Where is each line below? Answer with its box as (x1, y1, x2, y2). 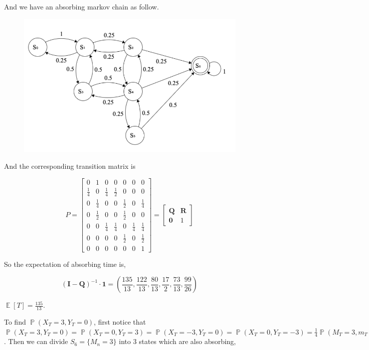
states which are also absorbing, (139, 336, 236, 347)
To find (4, 316, 26, 327)
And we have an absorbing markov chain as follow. (4, 1, 159, 11)
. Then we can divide (4, 336, 68, 347)
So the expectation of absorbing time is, (4, 258, 126, 269)
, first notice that (94, 316, 146, 327)
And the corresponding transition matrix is (4, 161, 136, 171)
